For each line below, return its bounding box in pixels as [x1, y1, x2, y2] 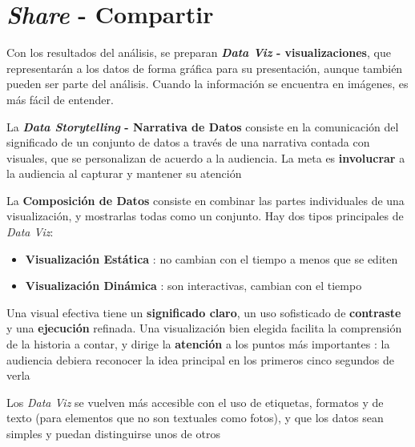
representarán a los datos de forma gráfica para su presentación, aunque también [6, 59, 403, 76]
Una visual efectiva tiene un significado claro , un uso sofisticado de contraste [6, 304, 401, 320]
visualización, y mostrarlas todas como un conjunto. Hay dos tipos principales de [6, 207, 404, 224]
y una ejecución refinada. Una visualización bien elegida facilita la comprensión [6, 320, 402, 336]
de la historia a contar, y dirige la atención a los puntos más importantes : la [6, 336, 390, 352]
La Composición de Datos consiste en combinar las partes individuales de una [6, 191, 405, 208]
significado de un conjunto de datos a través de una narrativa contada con [6, 134, 370, 151]
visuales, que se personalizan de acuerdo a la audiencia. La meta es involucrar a [6, 149, 405, 166]
